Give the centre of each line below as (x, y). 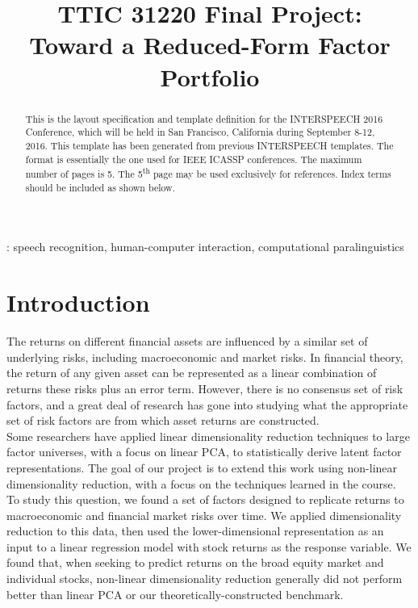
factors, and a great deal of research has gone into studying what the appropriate (207, 404)
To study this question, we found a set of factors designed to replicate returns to (205, 499)
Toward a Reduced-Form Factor (210, 45)
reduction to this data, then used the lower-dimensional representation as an (195, 531)
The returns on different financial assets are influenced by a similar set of (187, 341)
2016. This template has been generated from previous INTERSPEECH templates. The (209, 145)
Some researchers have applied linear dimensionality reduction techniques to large (208, 436)
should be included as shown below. (100, 187)
